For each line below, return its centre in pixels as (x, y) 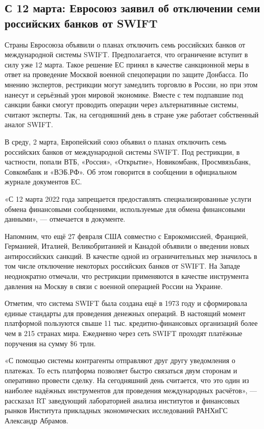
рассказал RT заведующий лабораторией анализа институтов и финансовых (122, 400)
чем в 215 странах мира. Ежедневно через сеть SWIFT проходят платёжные (124, 333)
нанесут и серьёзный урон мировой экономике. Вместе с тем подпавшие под (124, 94)
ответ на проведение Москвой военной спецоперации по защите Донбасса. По (126, 74)
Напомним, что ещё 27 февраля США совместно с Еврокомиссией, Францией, (126, 236)
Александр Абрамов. (37, 420)
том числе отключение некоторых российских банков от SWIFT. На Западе (122, 266)
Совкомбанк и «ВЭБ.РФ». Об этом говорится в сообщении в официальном (121, 171)
